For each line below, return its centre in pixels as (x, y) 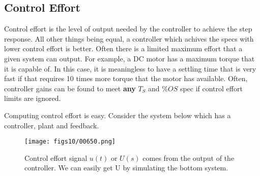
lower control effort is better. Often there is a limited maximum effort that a (123, 48)
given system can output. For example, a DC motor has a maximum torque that (129, 58)
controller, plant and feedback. (52, 125)
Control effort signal (56, 157)
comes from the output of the (189, 157)
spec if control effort (211, 88)
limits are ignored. (33, 98)
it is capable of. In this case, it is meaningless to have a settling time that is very (130, 68)
